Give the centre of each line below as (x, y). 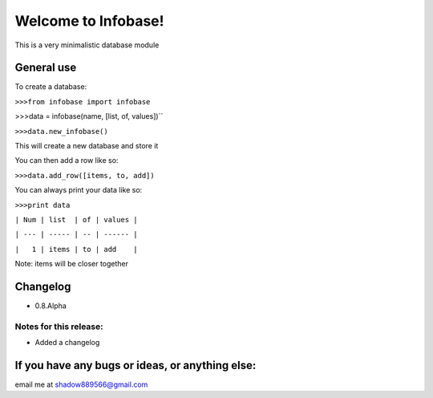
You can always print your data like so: (79, 190)
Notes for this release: (59, 327)
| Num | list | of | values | (76, 219)
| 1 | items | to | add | (76, 249)
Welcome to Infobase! (89, 21)
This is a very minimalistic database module (87, 45)
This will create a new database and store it (87, 146)
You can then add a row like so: (67, 160)
